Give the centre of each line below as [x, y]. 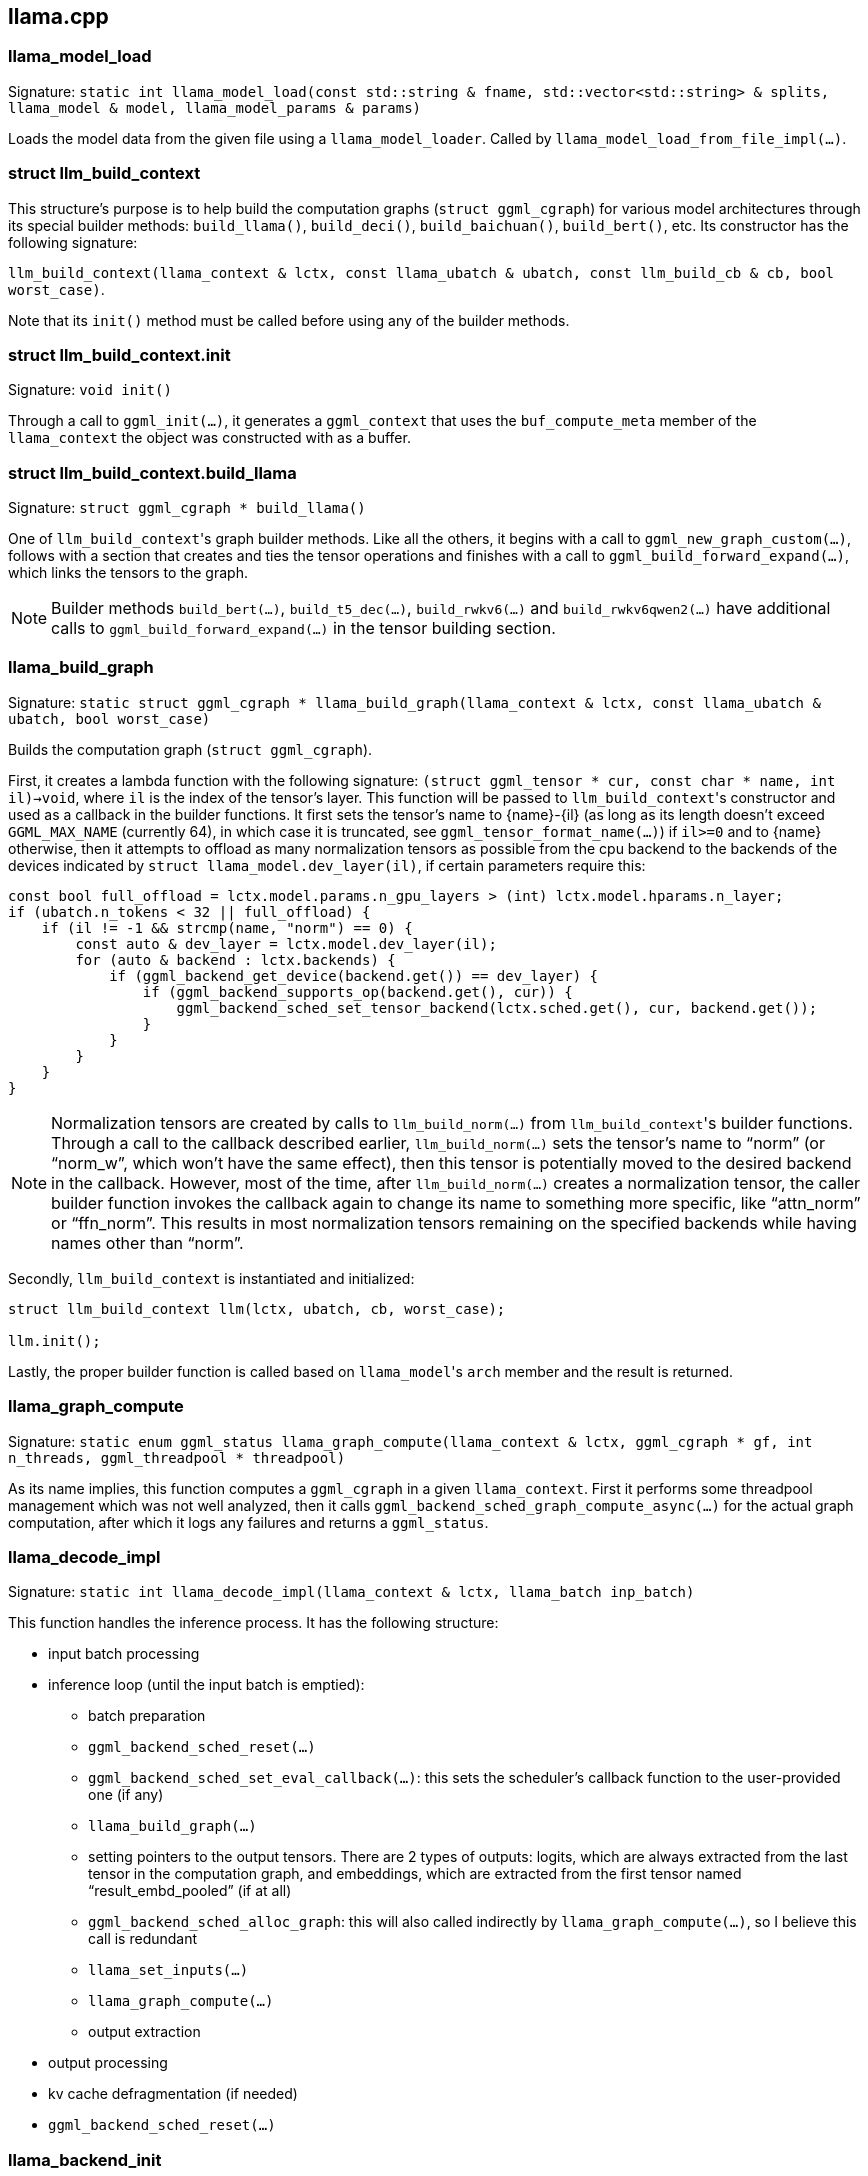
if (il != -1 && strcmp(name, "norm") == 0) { [227, 927]
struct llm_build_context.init [119, 354]
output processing [108, 2063]
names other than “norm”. [147, 1242]
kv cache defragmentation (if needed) [173, 2094]
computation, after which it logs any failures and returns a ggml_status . [248, 1522]
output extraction [144, 2032]
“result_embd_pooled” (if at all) [190, 1891]
